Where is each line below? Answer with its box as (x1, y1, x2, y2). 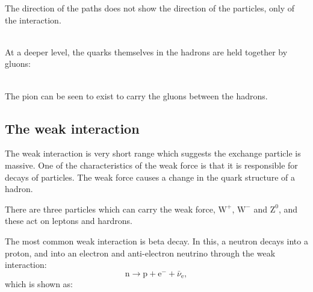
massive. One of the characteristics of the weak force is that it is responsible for (5, 158, 298, 171)
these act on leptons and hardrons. (5, 214, 132, 227)
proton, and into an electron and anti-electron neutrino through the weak (5, 246, 276, 259)
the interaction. (5, 13, 61, 26)
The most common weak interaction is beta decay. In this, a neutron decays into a (5, 234, 308, 247)
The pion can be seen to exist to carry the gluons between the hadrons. (5, 89, 268, 102)
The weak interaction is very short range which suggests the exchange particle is (5, 147, 301, 160)
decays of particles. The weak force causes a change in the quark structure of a (5, 170, 295, 183)
